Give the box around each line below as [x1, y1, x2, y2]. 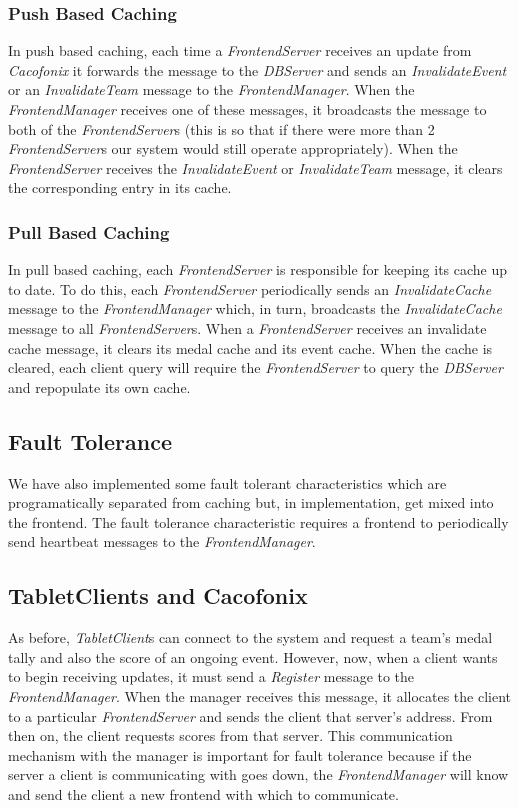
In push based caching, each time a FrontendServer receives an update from [8, 40, 472, 61]
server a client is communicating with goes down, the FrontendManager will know [8, 764, 509, 785]
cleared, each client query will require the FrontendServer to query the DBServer [8, 357, 503, 378]
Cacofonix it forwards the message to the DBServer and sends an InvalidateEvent [8, 59, 507, 80]
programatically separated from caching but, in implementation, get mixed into [8, 492, 494, 513]
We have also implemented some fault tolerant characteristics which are [8, 472, 447, 493]
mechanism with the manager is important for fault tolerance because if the [8, 744, 472, 765]
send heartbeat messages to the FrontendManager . [8, 531, 316, 552]
